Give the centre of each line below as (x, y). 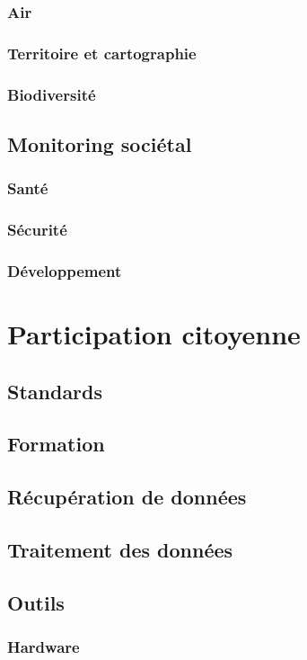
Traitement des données (120, 549)
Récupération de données (127, 497)
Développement (65, 270)
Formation (56, 444)
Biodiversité (52, 94)
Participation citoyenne (154, 334)
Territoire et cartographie (102, 53)
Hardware (44, 647)
